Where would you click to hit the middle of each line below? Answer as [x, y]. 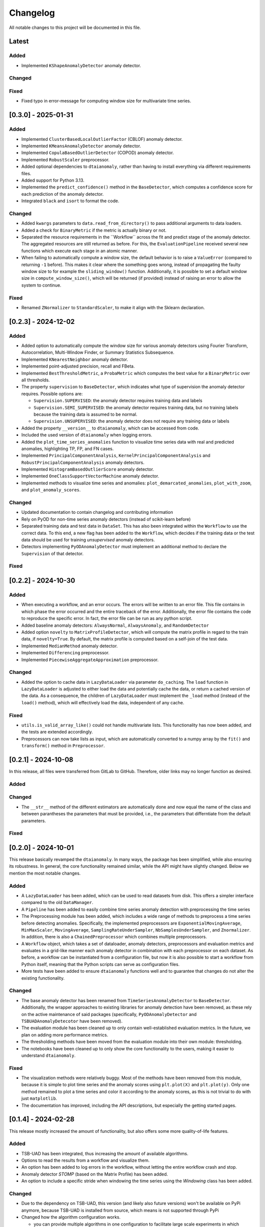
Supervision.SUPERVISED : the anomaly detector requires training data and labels [118, 400]
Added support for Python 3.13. [53, 180]
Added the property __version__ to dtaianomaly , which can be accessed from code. [110, 428]
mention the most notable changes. [45, 873]
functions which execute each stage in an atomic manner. [80, 251]
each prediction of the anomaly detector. [63, 194]
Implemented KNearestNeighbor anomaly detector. [75, 359]
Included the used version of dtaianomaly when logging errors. [87, 435]
